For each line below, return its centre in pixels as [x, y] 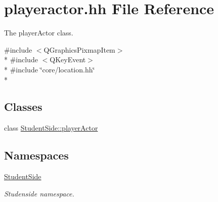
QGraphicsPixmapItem [79, 49]
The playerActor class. [39, 33]
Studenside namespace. [39, 193]
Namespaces [36, 155]
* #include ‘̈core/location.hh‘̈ [50, 69]
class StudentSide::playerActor [51, 128]
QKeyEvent [68, 59]
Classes [23, 107]
